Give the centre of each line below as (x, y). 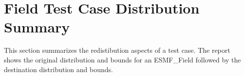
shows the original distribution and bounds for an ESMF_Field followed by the (122, 59)
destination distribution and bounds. (58, 69)
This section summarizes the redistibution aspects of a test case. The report (117, 50)
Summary (37, 27)
